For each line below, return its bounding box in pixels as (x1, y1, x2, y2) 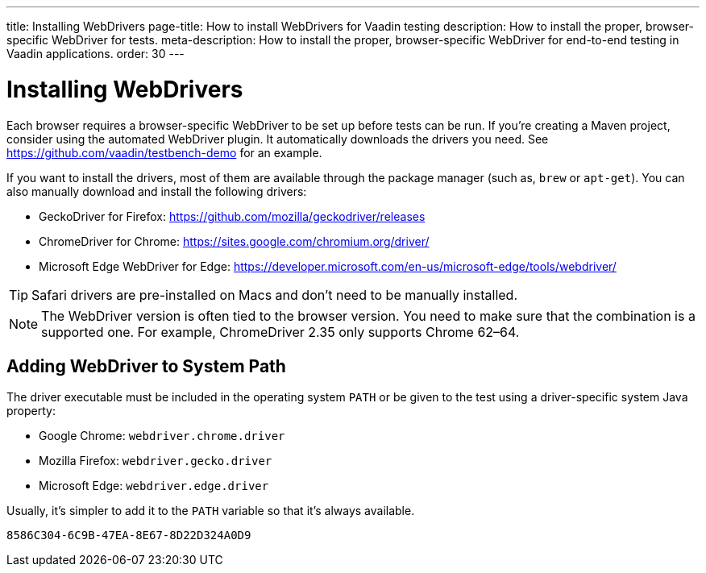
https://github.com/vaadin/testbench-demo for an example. (6, 145, 322, 160)
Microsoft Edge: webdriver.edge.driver (39, 479, 269, 493)
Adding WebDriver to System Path (6, 355, 286, 376)
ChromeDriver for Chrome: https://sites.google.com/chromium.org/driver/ (39, 234, 430, 248)
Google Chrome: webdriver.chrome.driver (39, 429, 285, 443)
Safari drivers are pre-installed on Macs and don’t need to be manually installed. (31, 286, 517, 303)
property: (6, 404, 56, 418)
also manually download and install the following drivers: (6, 184, 307, 198)
